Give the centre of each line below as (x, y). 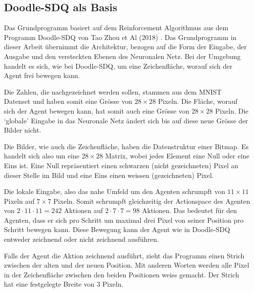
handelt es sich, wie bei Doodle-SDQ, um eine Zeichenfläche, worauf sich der (118, 66)
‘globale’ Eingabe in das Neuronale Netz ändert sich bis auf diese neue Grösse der (126, 120)
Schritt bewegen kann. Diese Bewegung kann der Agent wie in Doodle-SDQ (117, 229)
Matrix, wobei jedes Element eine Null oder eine (177, 156)
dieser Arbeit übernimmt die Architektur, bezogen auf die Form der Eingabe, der (126, 47)
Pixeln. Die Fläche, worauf (198, 101)
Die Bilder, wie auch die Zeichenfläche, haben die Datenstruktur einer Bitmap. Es (127, 146)
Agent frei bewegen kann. (42, 75)
